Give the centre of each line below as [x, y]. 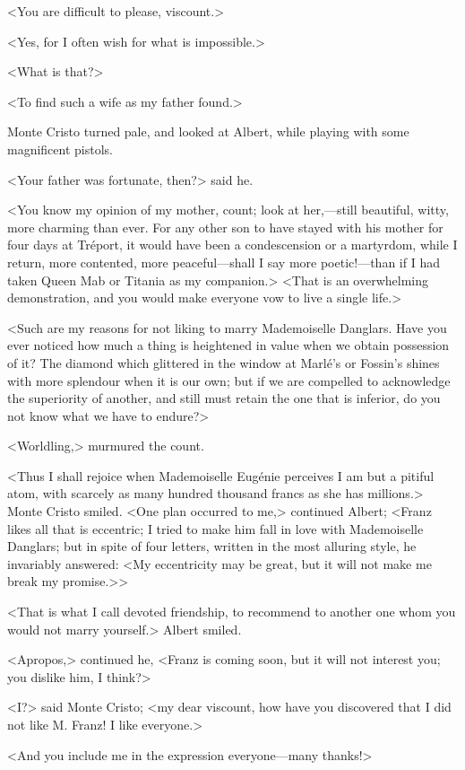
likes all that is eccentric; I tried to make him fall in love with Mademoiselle [215, 528]
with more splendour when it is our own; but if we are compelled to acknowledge [229, 380]
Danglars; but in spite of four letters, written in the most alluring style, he [212, 546]
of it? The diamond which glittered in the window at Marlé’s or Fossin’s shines [224, 362]
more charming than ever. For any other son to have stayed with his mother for [225, 227]
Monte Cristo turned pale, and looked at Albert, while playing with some [208, 131]
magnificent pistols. [60, 149]
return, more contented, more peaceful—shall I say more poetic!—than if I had [224, 262]
